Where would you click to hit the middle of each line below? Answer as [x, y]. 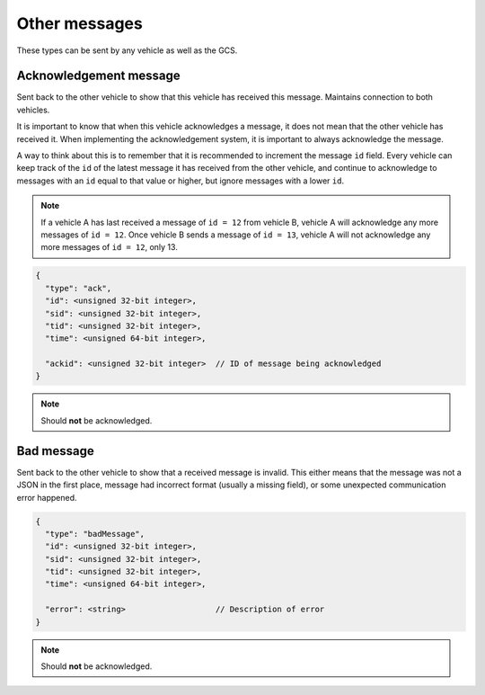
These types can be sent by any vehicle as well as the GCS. [127, 50]
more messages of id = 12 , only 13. [110, 247]
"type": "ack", [79, 288]
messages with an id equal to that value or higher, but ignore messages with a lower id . [181, 181]
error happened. [47, 497]
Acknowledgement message [99, 76]
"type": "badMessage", [95, 534]
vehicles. [33, 110]
